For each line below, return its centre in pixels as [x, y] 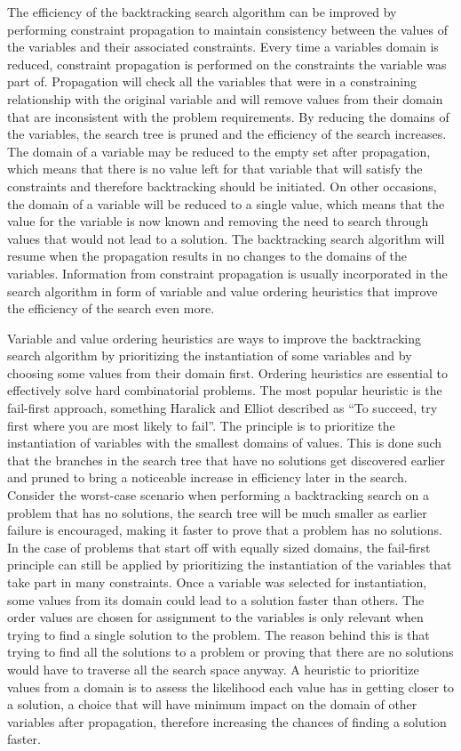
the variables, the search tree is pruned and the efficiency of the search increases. [227, 134]
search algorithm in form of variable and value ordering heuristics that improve [223, 291]
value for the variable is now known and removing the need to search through [218, 221]
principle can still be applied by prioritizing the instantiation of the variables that [230, 565]
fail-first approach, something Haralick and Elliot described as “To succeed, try [223, 408]
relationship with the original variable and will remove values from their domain [225, 98]
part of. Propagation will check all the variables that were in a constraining [212, 81]
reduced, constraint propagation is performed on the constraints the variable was [227, 64]
